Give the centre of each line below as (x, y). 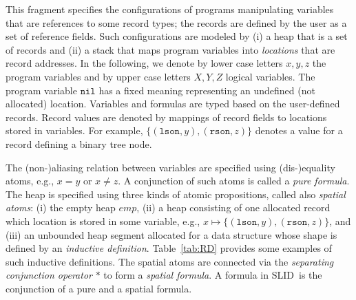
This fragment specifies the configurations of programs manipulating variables (170, 9)
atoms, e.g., (30, 181)
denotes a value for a (299, 130)
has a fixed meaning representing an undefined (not (207, 90)
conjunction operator (49, 275)
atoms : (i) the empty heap (61, 207)
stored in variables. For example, (74, 130)
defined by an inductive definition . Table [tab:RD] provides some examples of (169, 248)
